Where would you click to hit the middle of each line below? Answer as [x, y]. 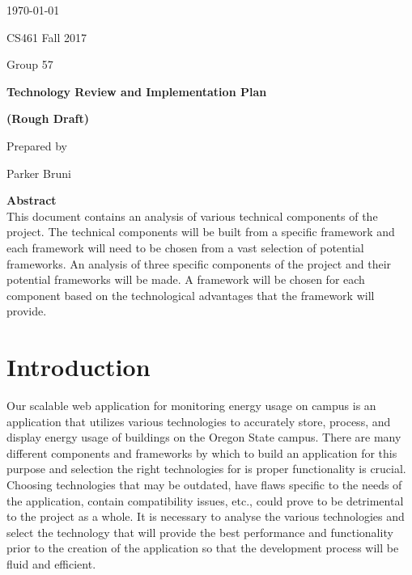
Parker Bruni [39, 173]
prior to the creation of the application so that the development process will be [203, 548]
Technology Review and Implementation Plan [137, 91]
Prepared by [37, 145]
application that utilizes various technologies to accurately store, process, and [199, 421]
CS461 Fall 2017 [47, 37]
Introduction [79, 367]
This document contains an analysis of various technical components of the [192, 216]
